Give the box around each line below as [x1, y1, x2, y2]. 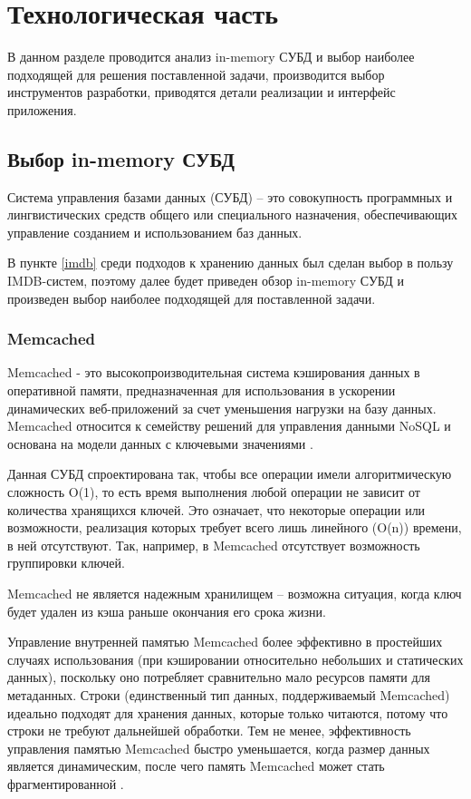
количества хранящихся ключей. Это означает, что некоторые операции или [7, 500, 426, 519]
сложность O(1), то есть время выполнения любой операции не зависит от [7, 482, 420, 502]
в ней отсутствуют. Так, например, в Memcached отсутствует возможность [7, 535, 420, 554]
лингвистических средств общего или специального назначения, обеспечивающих [7, 205, 457, 224]
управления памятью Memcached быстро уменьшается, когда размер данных [7, 738, 430, 757]
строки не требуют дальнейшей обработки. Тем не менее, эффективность [7, 721, 411, 740]
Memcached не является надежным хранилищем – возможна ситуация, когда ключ [7, 584, 462, 603]
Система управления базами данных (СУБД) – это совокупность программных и [7, 187, 453, 206]
